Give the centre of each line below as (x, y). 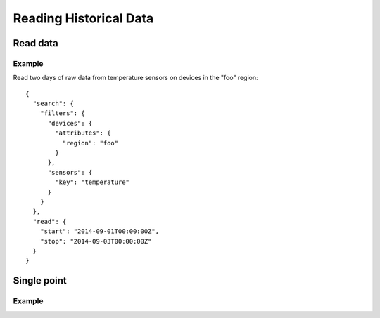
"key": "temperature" (93, 182)
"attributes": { (83, 133)
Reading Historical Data (83, 18)
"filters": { (62, 113)
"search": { (53, 104)
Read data (36, 43)
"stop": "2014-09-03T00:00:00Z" (96, 241)
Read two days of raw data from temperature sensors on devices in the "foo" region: (135, 78)
